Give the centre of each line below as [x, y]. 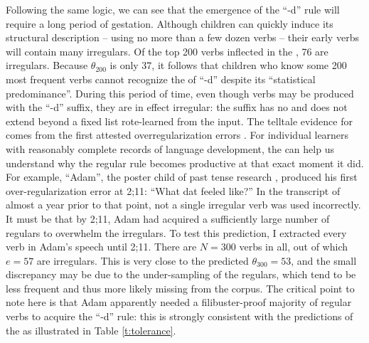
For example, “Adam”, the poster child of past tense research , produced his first [182, 177]
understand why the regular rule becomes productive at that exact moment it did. [185, 163]
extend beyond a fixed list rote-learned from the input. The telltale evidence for [179, 121]
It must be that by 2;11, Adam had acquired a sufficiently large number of [168, 218]
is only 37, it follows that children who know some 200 [228, 65]
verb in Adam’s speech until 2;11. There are [101, 247]
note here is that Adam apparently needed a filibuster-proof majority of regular [179, 302]
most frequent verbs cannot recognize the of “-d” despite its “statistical [161, 79]
